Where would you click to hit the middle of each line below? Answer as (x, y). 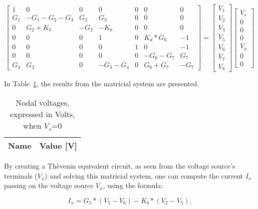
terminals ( (21, 175)
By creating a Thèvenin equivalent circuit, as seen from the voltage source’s (120, 166)
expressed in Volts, (42, 114)
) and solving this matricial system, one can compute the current (144, 175)
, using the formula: (133, 185)
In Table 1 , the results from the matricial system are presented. (102, 84)
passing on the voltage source (49, 185)
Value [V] (58, 145)
